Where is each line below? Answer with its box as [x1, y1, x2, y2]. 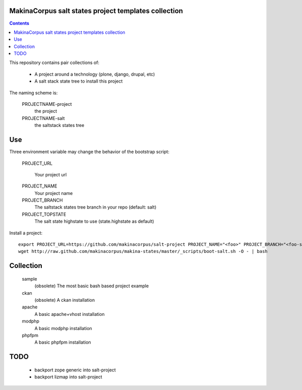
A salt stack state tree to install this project [34, 78, 123, 84]
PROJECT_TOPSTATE [22, 211, 66, 217]
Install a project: [9, 230, 43, 236]
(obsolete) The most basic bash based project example [34, 283, 149, 289]
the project [34, 108, 57, 114]
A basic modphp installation [34, 325, 93, 331]
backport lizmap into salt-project [34, 374, 103, 380]
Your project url [34, 171, 67, 177]
